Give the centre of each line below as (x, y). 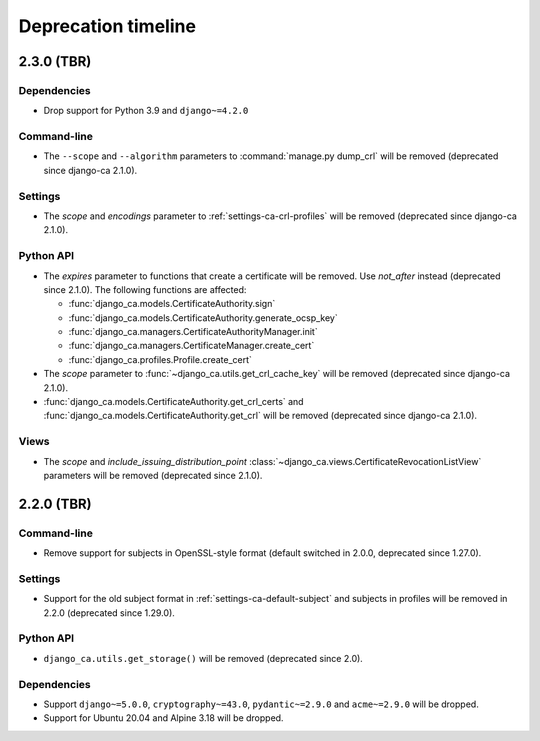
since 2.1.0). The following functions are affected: (145, 289)
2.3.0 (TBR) (55, 61)
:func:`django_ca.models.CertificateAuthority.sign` (172, 304)
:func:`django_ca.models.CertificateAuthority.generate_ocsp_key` (203, 317)
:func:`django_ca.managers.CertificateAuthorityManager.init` (193, 332)
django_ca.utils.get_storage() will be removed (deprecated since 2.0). (203, 658)
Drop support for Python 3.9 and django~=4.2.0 (146, 111)
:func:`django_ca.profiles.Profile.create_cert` (160, 359)
